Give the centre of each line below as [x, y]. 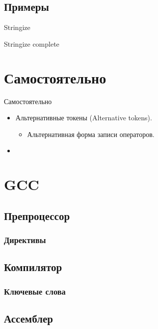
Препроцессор [37, 215]
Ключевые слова [35, 291]
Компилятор [33, 267]
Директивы [25, 239]
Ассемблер [28, 318]
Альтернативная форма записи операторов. [91, 134]
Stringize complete [32, 43]
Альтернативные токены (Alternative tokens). [84, 118]
